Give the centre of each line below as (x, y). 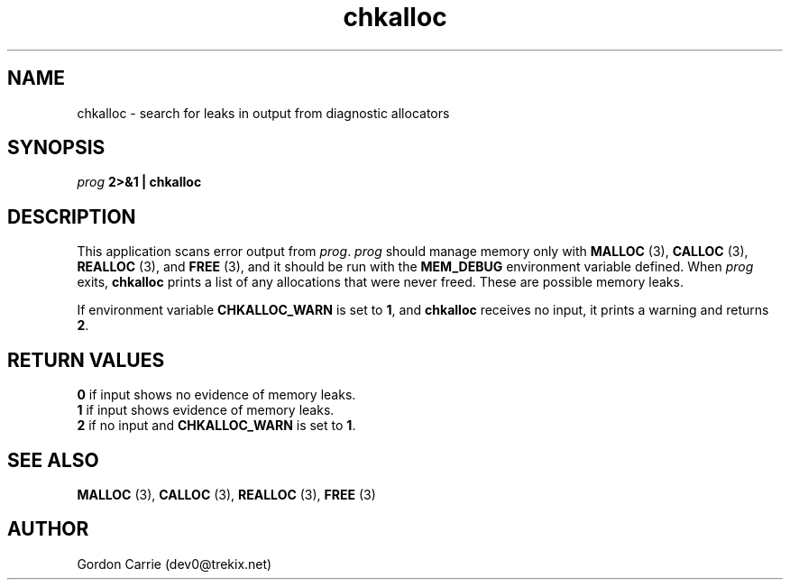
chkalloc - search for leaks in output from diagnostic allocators (263, 113)
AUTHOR (48, 529)
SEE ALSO (53, 460)
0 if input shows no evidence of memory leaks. (216, 395)
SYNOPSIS (56, 148)
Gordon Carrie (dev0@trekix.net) (175, 564)
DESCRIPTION (72, 216)
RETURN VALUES (86, 360)
